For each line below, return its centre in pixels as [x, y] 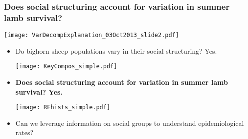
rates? [24, 132]
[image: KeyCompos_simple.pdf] [66, 67]
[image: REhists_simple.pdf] [63, 108]
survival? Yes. [39, 91]
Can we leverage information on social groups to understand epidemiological [130, 123]
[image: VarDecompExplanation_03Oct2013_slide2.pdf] [91, 35]
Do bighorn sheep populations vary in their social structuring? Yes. [116, 50]
